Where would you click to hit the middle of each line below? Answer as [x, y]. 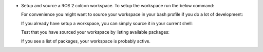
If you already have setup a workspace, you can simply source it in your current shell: [107, 23]
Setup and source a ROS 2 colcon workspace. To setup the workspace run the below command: [118, 6]
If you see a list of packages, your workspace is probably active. [86, 41]
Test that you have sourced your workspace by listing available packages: [95, 32]
